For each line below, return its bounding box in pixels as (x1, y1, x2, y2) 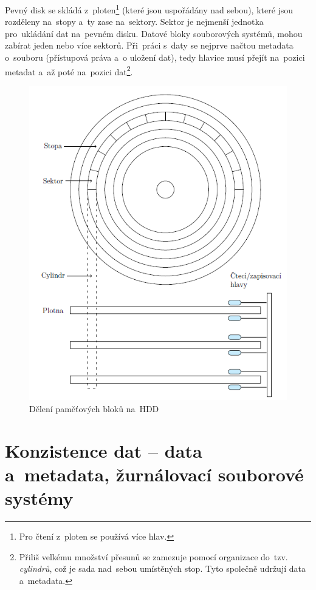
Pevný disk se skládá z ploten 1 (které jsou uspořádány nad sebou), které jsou (5, 2, 294, 16)
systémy (5, 486, 74, 510)
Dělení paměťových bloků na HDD (29, 402, 159, 415)
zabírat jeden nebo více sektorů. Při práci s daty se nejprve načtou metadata (5, 39, 294, 52)
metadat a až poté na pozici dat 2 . (5, 63, 133, 78)
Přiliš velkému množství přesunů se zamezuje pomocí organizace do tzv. (19, 550, 288, 563)
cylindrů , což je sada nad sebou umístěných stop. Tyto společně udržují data (19, 562, 306, 575)
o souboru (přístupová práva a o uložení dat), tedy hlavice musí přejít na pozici (5, 51, 305, 64)
